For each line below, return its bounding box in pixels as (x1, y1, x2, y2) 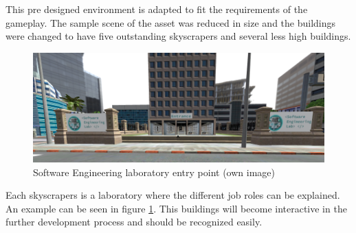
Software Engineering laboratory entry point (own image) (33, 164, 275, 179)
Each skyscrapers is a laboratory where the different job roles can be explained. (5, 188, 340, 202)
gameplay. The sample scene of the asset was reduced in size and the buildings (5, 15, 336, 29)
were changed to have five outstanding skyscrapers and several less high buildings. (5, 29, 351, 43)
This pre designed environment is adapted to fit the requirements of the (5, 2, 308, 16)
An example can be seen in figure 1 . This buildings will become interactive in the (5, 201, 347, 215)
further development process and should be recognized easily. (5, 214, 263, 229)
